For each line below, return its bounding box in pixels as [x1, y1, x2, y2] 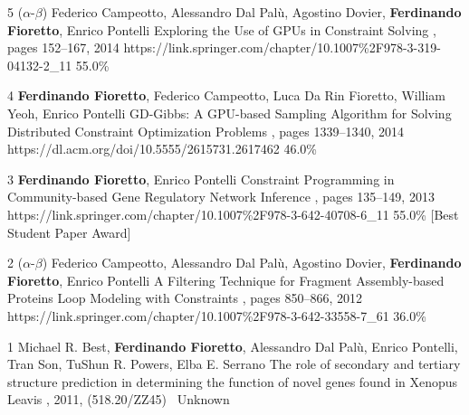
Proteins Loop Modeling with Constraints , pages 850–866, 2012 [7, 288, 363, 307]
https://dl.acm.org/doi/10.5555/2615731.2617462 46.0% [7, 139, 317, 158]
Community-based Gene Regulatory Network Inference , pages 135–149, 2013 [7, 187, 435, 206]
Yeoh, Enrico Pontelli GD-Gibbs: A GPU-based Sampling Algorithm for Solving [7, 103, 452, 122]
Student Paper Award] [7, 222, 131, 241]
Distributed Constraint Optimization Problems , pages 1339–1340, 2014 [7, 121, 404, 140]
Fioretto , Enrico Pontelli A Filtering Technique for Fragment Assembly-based [7, 270, 445, 289]
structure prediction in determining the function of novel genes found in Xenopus [7, 372, 458, 391]
